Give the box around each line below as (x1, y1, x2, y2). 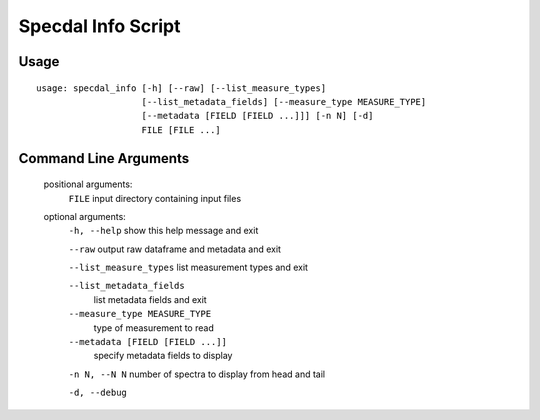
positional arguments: (43, 178, 133, 190)
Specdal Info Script (18, 15, 181, 37)
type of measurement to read (93, 321, 214, 334)
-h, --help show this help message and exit (68, 225, 259, 237)
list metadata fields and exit (93, 293, 207, 305)
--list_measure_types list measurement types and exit (68, 261, 309, 274)
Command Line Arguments (18, 150, 190, 167)
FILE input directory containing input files (68, 192, 242, 204)
